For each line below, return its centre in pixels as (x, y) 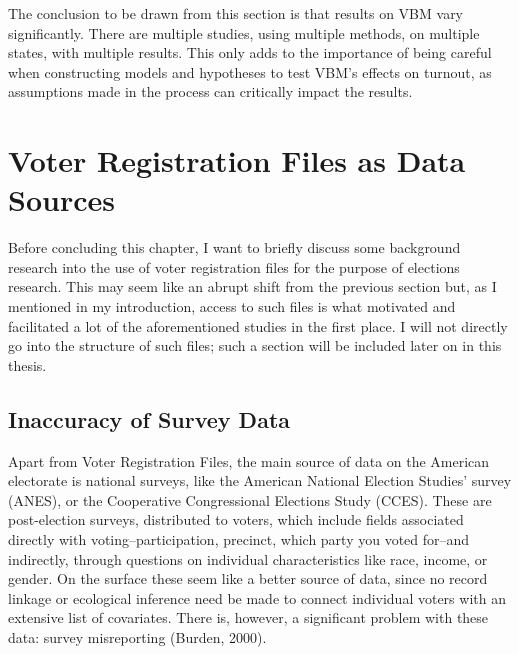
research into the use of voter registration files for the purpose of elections (234, 266)
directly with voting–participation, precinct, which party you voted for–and (239, 539)
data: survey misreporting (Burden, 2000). (137, 636)
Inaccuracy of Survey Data (149, 418)
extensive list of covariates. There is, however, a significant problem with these (248, 617)
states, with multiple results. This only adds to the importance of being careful (250, 52)
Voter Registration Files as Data (237, 160)
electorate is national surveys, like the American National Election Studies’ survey (260, 480)
